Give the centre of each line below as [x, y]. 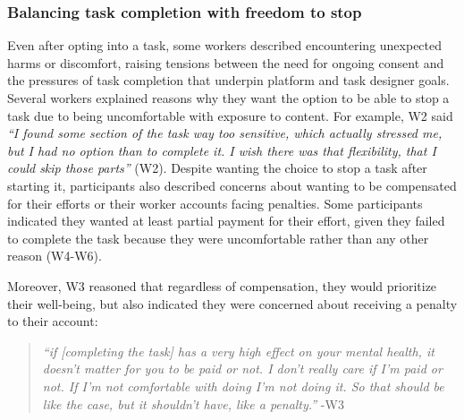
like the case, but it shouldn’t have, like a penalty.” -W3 [193, 403]
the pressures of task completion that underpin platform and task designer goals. [228, 80]
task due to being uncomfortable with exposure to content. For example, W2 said [230, 115]
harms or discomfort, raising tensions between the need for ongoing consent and [226, 62]
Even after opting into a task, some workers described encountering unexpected [225, 45]
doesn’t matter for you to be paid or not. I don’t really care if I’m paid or [242, 369]
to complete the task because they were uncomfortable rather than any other [218, 238]
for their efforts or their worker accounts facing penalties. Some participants [215, 203]
